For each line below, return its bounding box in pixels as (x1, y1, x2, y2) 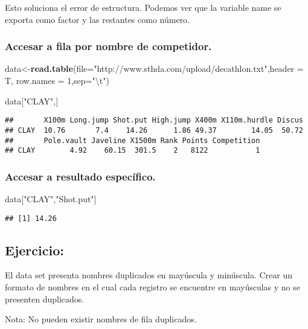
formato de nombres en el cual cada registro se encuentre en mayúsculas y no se (5, 281, 301, 293)
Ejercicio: (5, 240, 64, 259)
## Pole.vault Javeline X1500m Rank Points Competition (5, 136, 260, 145)
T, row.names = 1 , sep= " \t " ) (5, 74, 109, 86)
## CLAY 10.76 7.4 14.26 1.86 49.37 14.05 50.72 (5, 126, 303, 135)
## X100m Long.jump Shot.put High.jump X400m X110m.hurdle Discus (5, 116, 303, 125)
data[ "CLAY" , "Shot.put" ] (5, 193, 97, 205)
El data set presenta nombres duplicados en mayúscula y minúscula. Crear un (5, 269, 293, 281)
